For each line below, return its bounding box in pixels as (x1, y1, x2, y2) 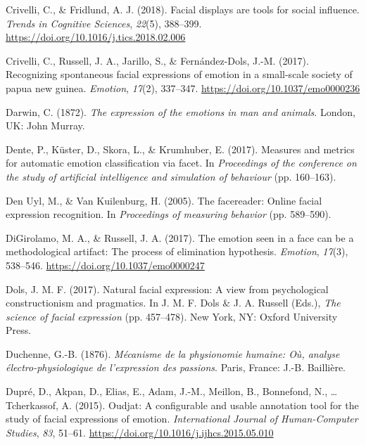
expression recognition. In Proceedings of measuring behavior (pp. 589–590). (6, 207, 332, 221)
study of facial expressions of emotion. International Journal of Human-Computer (6, 411, 358, 426)
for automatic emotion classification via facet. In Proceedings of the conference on (6, 155, 357, 170)
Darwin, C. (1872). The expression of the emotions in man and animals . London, (6, 104, 355, 119)
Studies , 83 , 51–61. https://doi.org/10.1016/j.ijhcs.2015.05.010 (6, 425, 274, 439)
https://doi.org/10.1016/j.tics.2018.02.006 (6, 30, 186, 44)
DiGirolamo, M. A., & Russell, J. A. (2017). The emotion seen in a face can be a (6, 230, 354, 245)
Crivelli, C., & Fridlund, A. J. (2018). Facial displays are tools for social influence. (6, 2, 360, 16)
